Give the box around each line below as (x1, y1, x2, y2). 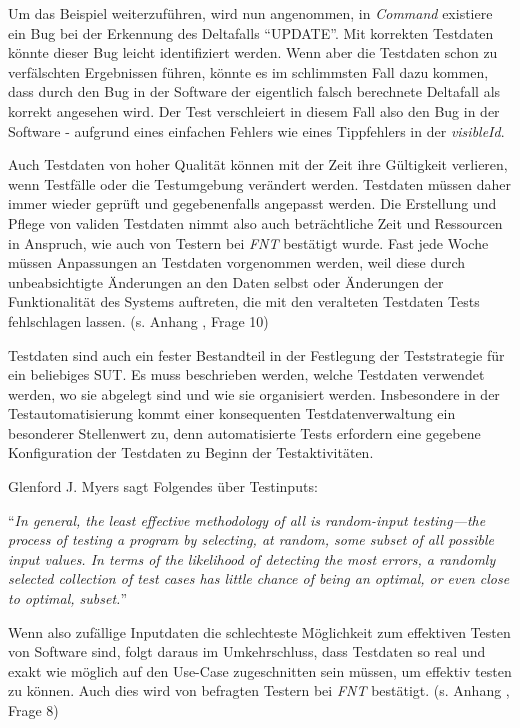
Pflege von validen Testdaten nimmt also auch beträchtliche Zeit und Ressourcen (8, 212, 503, 233)
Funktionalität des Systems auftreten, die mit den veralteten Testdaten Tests (8, 291, 480, 312)
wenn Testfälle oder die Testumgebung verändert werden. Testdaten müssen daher (8, 173, 512, 194)
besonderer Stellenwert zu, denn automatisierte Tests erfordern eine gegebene (8, 422, 481, 443)
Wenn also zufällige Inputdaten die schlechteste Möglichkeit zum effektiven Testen (8, 621, 511, 642)
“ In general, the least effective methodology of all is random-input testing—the (8, 509, 486, 530)
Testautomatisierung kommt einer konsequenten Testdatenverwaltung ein (8, 403, 456, 424)
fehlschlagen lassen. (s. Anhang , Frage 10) (8, 310, 269, 331)
